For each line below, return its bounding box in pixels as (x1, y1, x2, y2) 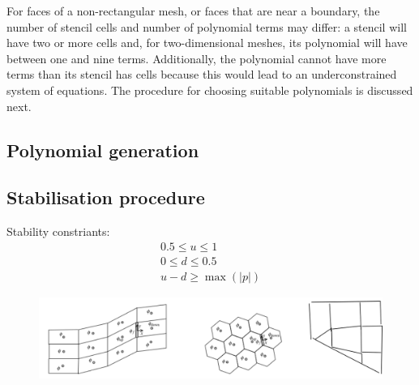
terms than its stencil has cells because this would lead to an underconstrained (6, 66, 397, 83)
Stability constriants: (6, 223, 110, 240)
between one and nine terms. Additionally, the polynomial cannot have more (6, 49, 387, 66)
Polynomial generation (6, 137, 199, 162)
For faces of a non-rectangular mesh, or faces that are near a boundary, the (6, 2, 380, 19)
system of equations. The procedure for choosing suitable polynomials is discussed (6, 81, 413, 98)
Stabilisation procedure (6, 185, 205, 210)
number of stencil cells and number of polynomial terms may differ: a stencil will (6, 18, 407, 35)
